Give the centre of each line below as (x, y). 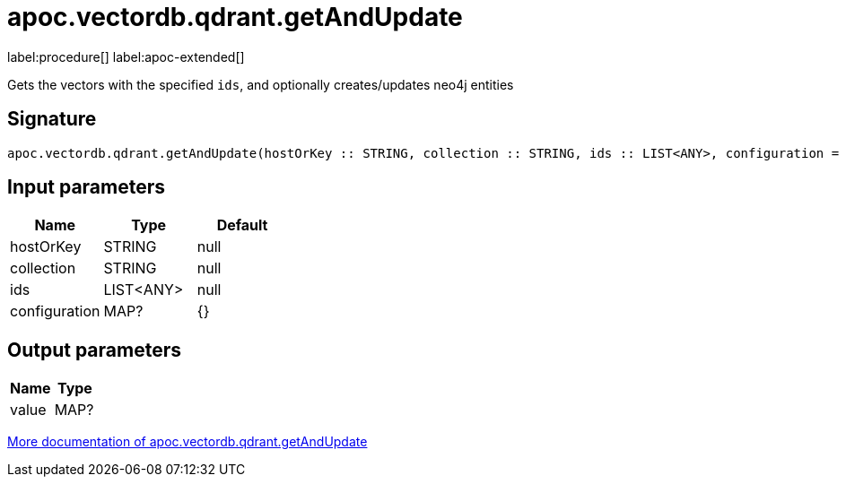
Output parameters (94, 350)
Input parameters (87, 187)
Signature (52, 119)
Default (242, 225)
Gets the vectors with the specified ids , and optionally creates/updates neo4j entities (261, 84)
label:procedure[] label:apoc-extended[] (126, 56)
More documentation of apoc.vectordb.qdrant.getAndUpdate (188, 442)
